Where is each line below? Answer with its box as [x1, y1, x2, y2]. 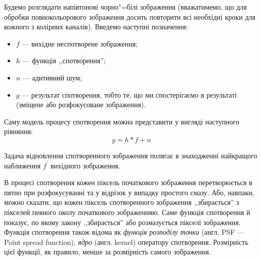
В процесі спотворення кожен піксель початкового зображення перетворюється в [4, 177, 252, 188]
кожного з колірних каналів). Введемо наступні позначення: [4, 21, 188, 32]
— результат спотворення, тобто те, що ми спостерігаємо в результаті [22, 89, 237, 100]
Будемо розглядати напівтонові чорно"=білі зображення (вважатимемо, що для [4, 2, 247, 12]
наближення [4, 160, 41, 170]
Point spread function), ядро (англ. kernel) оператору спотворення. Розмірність [4, 236, 248, 247]
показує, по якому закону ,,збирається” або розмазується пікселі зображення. [4, 216, 241, 227]
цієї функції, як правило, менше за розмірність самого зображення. [4, 246, 211, 257]
